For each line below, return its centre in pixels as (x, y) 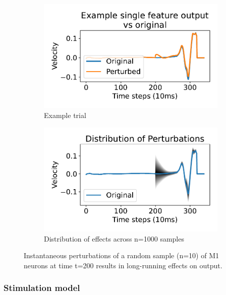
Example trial (65, 115)
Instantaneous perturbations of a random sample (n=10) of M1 (122, 255)
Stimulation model (42, 288)
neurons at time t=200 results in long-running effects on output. (123, 265)
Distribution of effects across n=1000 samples (114, 238)
